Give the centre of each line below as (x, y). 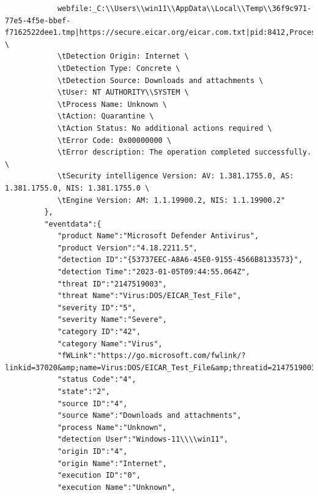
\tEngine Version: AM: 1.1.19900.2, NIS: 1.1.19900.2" (171, 200)
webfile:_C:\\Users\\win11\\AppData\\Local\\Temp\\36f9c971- (184, 9)
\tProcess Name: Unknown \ (112, 104)
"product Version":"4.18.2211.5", (127, 248)
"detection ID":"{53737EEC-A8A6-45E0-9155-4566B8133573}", (180, 260)
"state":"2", (83, 392)
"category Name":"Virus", (110, 344)
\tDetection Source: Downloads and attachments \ (160, 80)
